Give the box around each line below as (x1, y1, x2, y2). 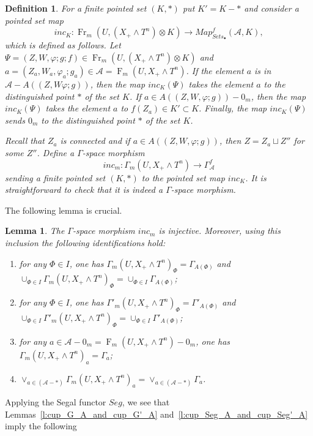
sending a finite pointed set (5, 171, 106, 184)
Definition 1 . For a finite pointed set (5, 2, 147, 14)
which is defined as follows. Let (5, 39, 121, 51)
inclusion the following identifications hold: (5, 236, 166, 249)
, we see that (122, 396, 170, 408)
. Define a (37, 146, 75, 159)
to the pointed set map (141, 171, 225, 184)
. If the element (186, 64, 244, 77)
